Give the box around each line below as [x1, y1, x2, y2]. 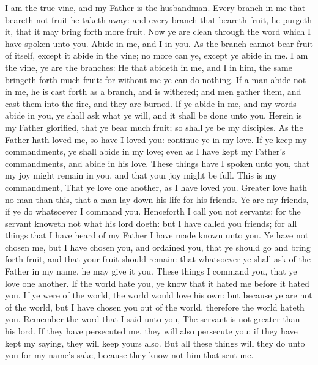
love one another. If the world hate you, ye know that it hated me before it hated [5, 276, 309, 289]
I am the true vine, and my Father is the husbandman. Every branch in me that [5, 1, 306, 13]
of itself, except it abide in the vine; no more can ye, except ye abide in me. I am [5, 49, 308, 62]
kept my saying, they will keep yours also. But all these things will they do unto [5, 336, 305, 349]
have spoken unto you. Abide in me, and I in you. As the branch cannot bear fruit [5, 37, 313, 50]
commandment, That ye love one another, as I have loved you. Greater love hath [5, 180, 308, 193]
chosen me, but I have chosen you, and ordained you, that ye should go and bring [5, 240, 311, 253]
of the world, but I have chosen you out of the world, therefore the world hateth [5, 300, 305, 313]
